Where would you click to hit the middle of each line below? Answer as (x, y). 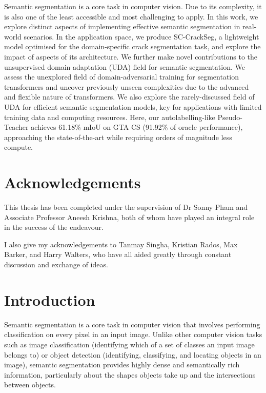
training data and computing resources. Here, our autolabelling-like (110, 117)
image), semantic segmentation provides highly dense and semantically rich (122, 365)
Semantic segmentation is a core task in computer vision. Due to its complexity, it (133, 6)
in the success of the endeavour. (54, 227)
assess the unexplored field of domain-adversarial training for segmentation (122, 77)
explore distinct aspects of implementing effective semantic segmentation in (122, 26)
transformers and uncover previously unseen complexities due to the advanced (127, 86)
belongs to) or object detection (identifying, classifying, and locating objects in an (133, 354)
